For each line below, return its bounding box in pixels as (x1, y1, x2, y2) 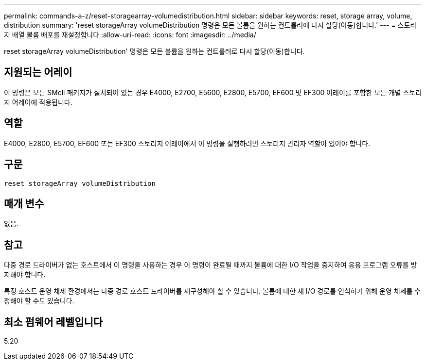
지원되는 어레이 (4, 66, 72, 79)
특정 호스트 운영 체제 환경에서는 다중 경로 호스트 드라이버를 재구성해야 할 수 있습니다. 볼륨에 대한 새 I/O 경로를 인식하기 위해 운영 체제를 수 (4, 287, 421, 296)
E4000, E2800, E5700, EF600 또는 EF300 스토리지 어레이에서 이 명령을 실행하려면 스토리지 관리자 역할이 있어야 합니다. (4, 139, 371, 148)
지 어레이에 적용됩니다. (4, 98, 72, 106)
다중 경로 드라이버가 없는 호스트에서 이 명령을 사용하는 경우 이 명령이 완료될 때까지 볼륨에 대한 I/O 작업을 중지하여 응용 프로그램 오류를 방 (4, 261, 417, 269)
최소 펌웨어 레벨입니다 (4, 315, 103, 328)
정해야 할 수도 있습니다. (4, 297, 74, 305)
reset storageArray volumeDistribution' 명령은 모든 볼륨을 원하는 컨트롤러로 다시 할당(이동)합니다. (4, 47, 305, 55)
